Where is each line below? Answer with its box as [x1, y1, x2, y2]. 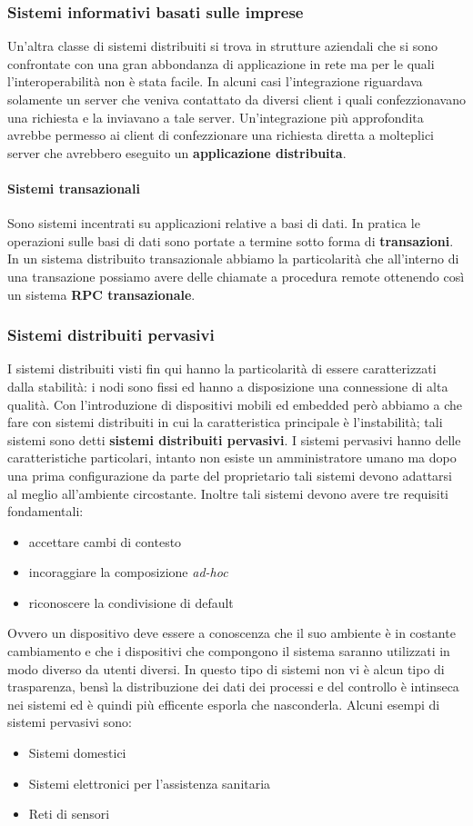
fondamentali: [7, 502, 84, 521]
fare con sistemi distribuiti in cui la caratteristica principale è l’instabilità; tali [7, 413, 443, 432]
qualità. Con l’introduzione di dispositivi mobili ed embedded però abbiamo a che [7, 394, 463, 413]
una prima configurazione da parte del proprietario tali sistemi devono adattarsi [7, 465, 452, 484]
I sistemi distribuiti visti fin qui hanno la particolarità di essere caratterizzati [7, 359, 437, 378]
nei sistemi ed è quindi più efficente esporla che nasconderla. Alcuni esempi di [7, 694, 440, 713]
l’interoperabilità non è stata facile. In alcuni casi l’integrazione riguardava [7, 72, 423, 91]
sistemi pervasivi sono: [7, 712, 132, 731]
